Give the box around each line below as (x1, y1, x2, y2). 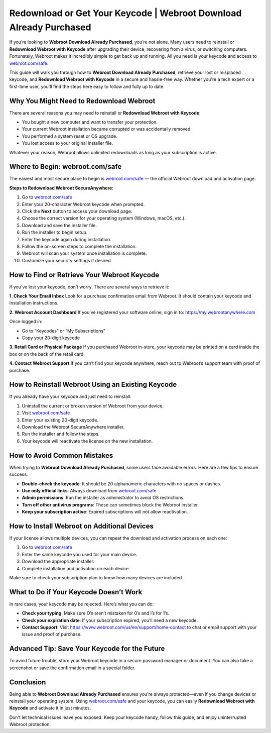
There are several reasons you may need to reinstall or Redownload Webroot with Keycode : (9, 110, 201, 116)
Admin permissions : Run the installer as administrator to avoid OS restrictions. (22, 495, 185, 501)
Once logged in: (9, 319, 43, 325)
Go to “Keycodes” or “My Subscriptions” (22, 328, 105, 334)
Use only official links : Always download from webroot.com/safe (22, 487, 157, 493)
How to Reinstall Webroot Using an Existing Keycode (9, 380, 177, 389)
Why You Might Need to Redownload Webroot (9, 96, 156, 105)
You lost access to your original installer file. (22, 140, 113, 146)
